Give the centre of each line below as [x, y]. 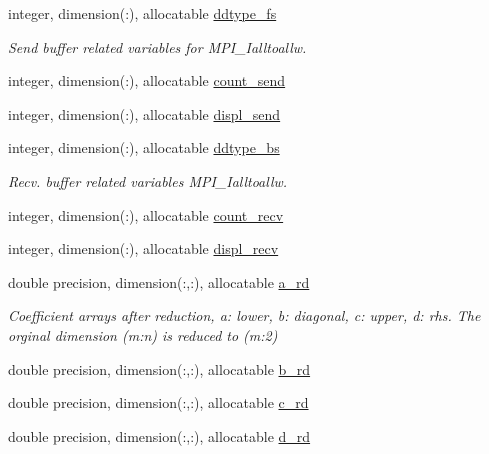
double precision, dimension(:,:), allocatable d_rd [159, 435]
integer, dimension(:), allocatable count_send [147, 80]
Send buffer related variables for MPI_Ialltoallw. [157, 46]
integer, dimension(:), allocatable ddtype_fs [142, 13]
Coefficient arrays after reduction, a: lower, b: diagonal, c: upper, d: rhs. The [244, 315]
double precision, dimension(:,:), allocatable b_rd [159, 368]
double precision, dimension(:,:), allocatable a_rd [159, 281]
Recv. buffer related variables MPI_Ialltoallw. [148, 180]
